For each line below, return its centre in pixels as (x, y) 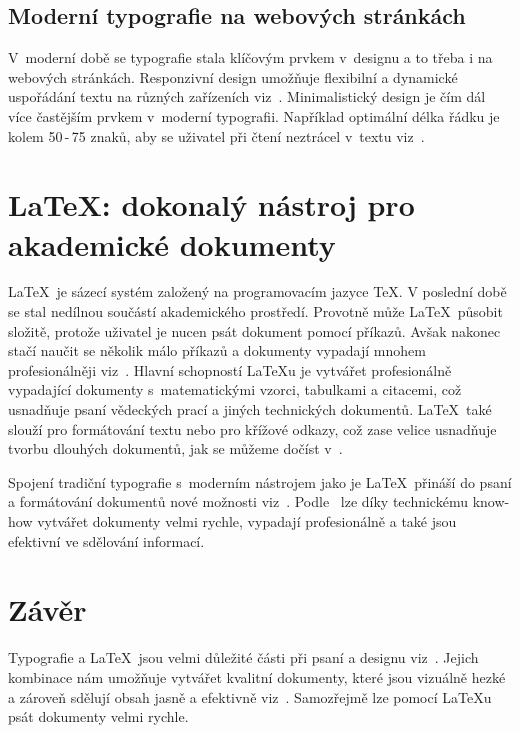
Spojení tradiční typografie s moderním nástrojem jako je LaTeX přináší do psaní (260, 481)
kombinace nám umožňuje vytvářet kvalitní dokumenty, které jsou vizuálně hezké (257, 676)
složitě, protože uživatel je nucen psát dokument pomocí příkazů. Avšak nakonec (254, 330)
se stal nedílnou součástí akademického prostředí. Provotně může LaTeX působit (255, 311)
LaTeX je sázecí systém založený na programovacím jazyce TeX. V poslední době (257, 291)
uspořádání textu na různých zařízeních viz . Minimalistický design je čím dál (247, 96)
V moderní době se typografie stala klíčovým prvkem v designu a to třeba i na (250, 57)
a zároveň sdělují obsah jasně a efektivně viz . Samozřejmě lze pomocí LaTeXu (250, 696)
